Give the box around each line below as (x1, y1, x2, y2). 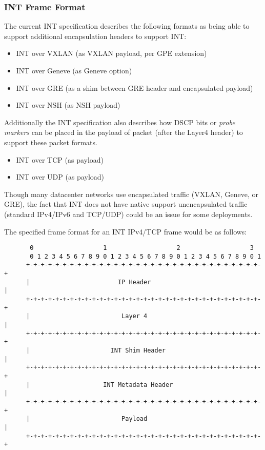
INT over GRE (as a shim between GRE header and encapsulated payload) (16, 82, 253, 93)
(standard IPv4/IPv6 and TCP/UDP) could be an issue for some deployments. (4, 208, 253, 219)
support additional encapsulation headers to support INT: (4, 30, 187, 41)
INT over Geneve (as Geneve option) (16, 65, 132, 75)
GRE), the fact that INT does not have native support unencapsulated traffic (4, 199, 248, 209)
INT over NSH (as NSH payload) (16, 100, 120, 110)
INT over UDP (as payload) (16, 171, 105, 182)
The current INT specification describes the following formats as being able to (4, 21, 250, 31)
